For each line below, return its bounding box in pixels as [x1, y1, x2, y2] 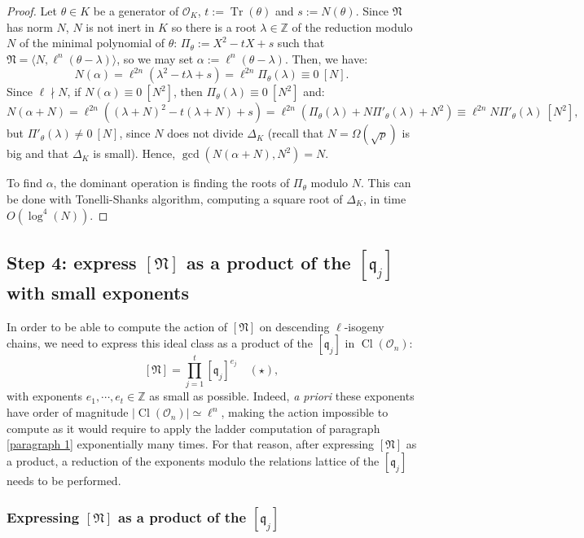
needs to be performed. [7, 471, 121, 488]
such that [277, 34, 325, 51]
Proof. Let [7, 2, 57, 19]
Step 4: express [7, 249, 137, 274]
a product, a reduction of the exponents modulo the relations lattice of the [7, 452, 380, 469]
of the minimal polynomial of [19, 34, 165, 51]
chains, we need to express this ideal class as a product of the [7, 335, 313, 352]
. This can [360, 174, 411, 191]
